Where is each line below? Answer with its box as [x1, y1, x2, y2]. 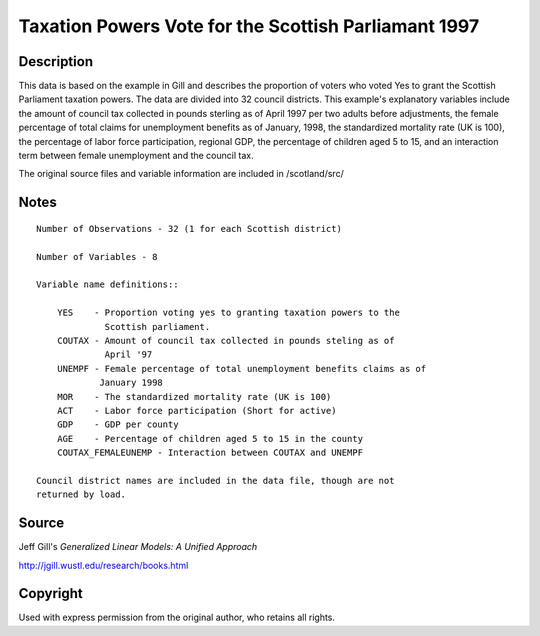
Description [18, 53, 94, 70]
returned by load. [36, 489, 127, 500]
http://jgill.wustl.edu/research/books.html [18, 559, 189, 571]
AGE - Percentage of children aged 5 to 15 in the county [56, 433, 364, 444]
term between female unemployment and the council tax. [18, 150, 254, 162]
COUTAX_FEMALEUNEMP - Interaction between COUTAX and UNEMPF [56, 447, 364, 459]
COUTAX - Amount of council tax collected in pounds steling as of [56, 335, 395, 346]
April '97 [104, 349, 153, 360]
